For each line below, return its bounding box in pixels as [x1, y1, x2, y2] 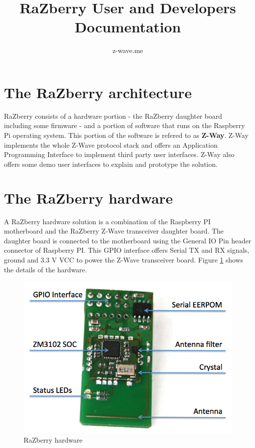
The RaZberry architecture [4, 82, 192, 102]
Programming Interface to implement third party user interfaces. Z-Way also [4, 149, 234, 159]
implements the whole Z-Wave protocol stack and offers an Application [4, 139, 218, 150]
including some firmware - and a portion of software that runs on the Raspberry [4, 120, 245, 131]
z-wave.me [112, 45, 143, 55]
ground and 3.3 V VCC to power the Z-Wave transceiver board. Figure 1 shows [4, 254, 243, 264]
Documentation [74, 17, 181, 37]
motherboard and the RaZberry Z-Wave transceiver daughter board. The [4, 226, 224, 236]
